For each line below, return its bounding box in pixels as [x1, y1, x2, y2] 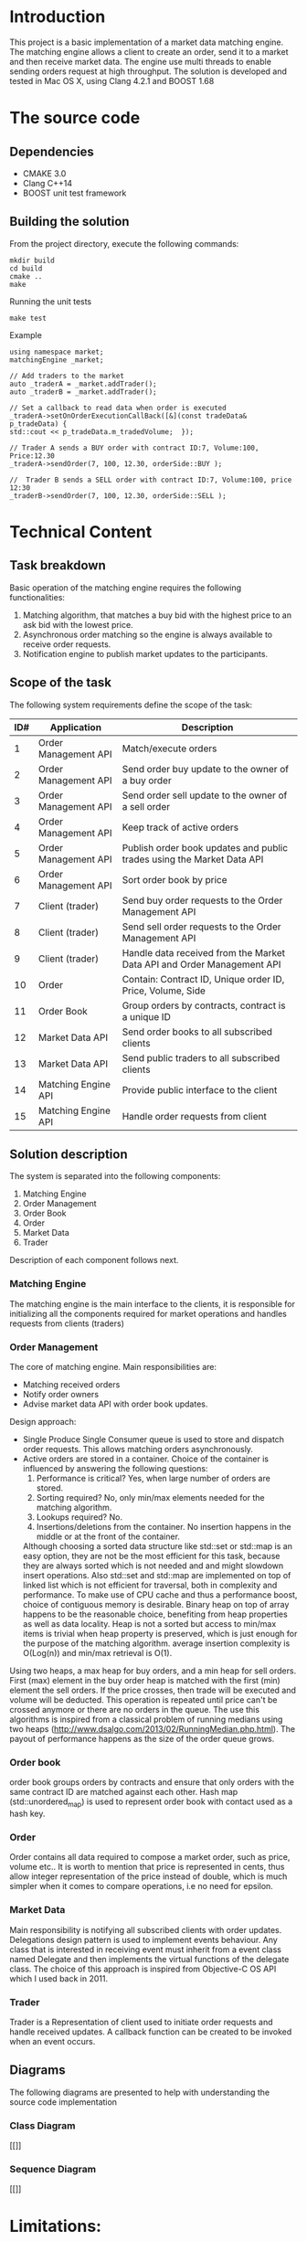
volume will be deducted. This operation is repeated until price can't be [9, 1694, 278, 1705]
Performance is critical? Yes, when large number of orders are [36, 1472, 271, 1483]
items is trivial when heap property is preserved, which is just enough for [22, 1628, 298, 1639]
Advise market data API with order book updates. [22, 1398, 208, 1409]
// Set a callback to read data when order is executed [9, 403, 227, 412]
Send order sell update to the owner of [122, 789, 288, 802]
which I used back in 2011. [9, 1972, 108, 1984]
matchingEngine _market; [9, 355, 104, 365]
